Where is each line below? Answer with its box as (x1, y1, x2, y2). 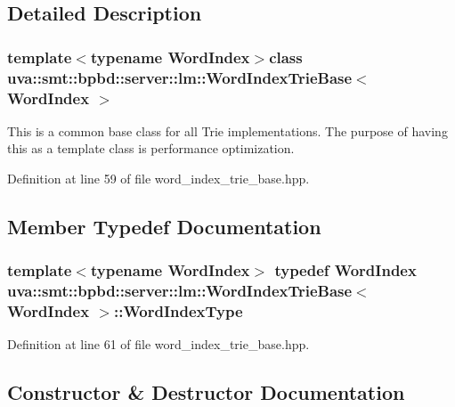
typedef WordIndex (274, 259, 417, 281)
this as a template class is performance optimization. (7, 139, 295, 158)
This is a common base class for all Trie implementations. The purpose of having (7, 121, 448, 140)
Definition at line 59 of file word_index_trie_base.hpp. (7, 169, 310, 188)
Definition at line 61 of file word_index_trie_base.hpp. (7, 335, 310, 354)
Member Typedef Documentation (7, 213, 321, 240)
